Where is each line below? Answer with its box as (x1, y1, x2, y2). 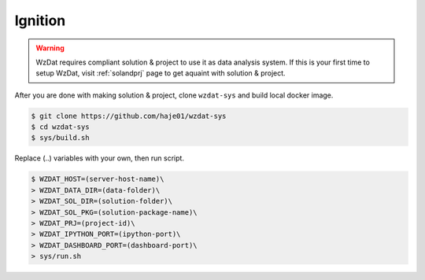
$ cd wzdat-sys (31, 123, 90, 131)
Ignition (14, 12, 66, 29)
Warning (35, 43, 65, 53)
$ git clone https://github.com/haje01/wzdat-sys (31, 111, 227, 120)
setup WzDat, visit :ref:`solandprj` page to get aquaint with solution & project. (35, 68, 286, 78)
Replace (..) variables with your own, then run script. (14, 153, 185, 163)
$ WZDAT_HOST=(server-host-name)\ (31, 175, 164, 184)
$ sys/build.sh (31, 134, 90, 142)
